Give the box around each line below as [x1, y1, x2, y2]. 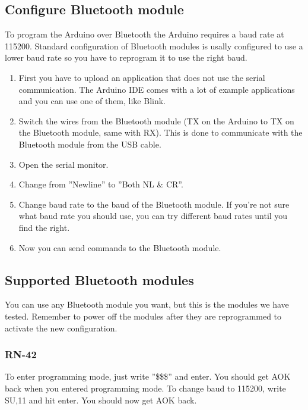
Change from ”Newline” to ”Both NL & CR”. [18, 178, 183, 190]
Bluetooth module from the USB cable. [18, 137, 161, 150]
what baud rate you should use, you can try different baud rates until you [18, 209, 288, 222]
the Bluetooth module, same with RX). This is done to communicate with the [18, 126, 303, 139]
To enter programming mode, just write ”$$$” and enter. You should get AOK [5, 370, 291, 383]
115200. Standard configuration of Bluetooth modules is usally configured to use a [5, 39, 303, 52]
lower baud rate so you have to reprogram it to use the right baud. [5, 51, 247, 64]
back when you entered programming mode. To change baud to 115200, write [5, 381, 286, 394]
